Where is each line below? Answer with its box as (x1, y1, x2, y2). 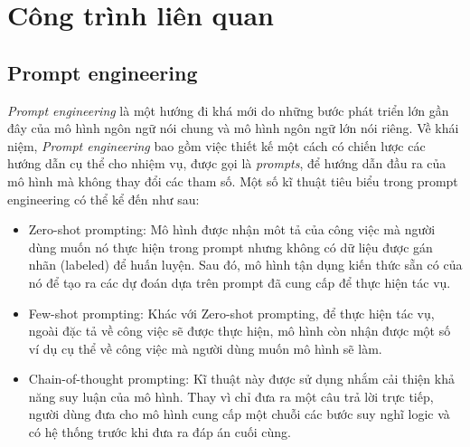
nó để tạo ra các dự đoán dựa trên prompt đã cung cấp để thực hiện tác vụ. (28, 272, 451, 291)
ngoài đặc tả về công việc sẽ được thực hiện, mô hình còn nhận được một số (28, 321, 451, 340)
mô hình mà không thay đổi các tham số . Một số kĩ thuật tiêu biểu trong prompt (7, 171, 458, 190)
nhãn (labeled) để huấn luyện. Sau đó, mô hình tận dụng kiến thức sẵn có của (28, 255, 463, 274)
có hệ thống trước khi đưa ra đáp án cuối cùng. (28, 423, 292, 442)
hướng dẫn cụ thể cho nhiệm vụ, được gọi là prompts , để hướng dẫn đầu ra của (7, 154, 446, 173)
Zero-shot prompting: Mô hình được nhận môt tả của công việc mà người (28, 220, 436, 239)
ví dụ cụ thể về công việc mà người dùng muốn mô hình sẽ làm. (28, 338, 382, 357)
